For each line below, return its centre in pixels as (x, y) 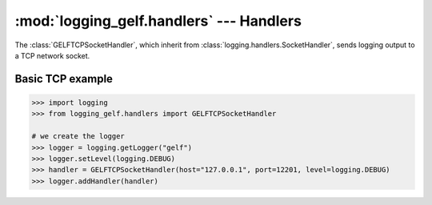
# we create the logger (78, 137)
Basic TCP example (64, 79)
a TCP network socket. (52, 55)
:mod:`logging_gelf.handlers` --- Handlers (158, 21)
